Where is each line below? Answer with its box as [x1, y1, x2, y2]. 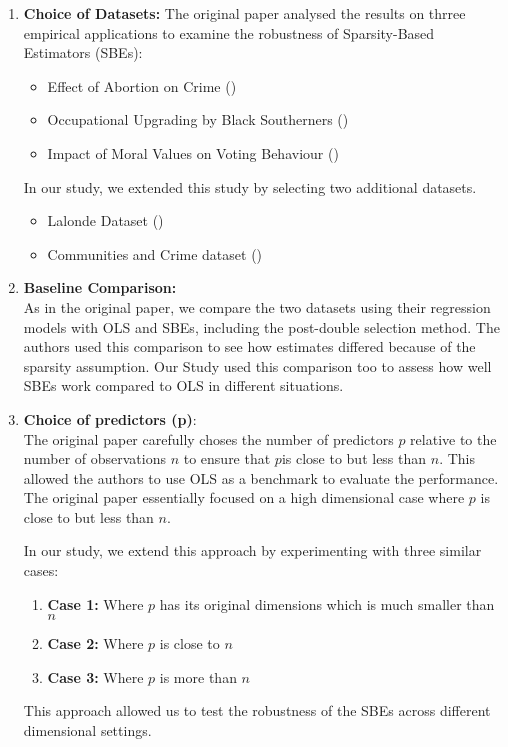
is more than [159, 666, 237, 687]
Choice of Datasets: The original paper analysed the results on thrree [23, 3, 466, 23]
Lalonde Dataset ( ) [47, 210, 164, 231]
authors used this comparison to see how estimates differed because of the [23, 336, 476, 357]
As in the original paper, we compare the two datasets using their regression [23, 296, 491, 317]
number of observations [23, 448, 166, 469]
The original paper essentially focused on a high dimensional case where [23, 487, 465, 508]
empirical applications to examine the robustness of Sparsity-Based [23, 22, 435, 43]
